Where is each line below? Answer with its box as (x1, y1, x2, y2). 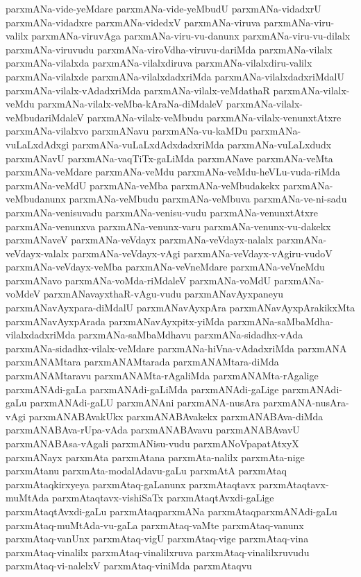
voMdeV (6, 286, 41, 301)
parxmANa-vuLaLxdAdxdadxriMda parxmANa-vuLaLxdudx (72, 137, 332, 151)
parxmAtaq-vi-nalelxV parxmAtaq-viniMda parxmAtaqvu (6, 558, 252, 573)
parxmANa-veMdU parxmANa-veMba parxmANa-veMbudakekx (6, 178, 280, 192)
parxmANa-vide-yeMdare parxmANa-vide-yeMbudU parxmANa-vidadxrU (6, 1, 321, 15)
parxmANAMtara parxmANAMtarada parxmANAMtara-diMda (6, 354, 279, 369)
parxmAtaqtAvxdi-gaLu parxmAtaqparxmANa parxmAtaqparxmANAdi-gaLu (6, 503, 337, 518)
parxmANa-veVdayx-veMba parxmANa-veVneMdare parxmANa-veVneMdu (6, 259, 325, 274)
